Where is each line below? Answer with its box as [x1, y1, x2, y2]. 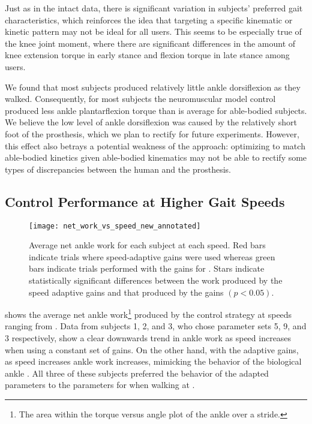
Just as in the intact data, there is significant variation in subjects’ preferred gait [5, 2, 303, 14]
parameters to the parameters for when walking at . [5, 378, 195, 391]
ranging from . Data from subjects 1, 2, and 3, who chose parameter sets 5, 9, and [5, 320, 307, 332]
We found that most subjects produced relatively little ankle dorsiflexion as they [5, 80, 301, 93]
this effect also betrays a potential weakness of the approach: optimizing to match [5, 139, 305, 152]
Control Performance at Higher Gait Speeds [5, 192, 285, 211]
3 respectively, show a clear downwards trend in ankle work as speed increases [5, 331, 292, 344]
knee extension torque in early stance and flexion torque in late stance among [5, 49, 290, 61]
